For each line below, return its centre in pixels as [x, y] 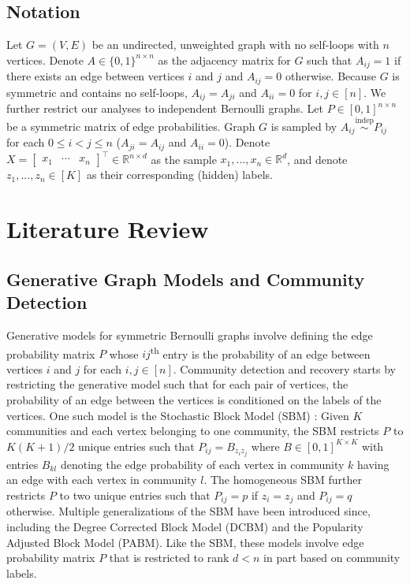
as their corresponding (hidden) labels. [179, 175]
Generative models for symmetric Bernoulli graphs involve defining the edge [190, 335]
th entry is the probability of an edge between [260, 352]
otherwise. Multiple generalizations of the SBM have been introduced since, [188, 511]
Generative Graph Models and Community [186, 279]
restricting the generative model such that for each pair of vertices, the [177, 384]
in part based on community [332, 558]
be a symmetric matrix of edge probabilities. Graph [131, 126]
